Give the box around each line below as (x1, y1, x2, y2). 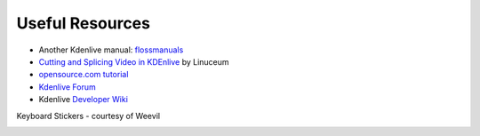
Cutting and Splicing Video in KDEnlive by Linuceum (38, 56, 230, 67)
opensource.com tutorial (38, 69, 129, 80)
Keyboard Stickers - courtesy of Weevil (16, 110, 160, 121)
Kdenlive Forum (38, 81, 97, 92)
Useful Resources (16, 13, 151, 33)
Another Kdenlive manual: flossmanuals (38, 44, 184, 55)
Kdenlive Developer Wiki (38, 94, 129, 105)
